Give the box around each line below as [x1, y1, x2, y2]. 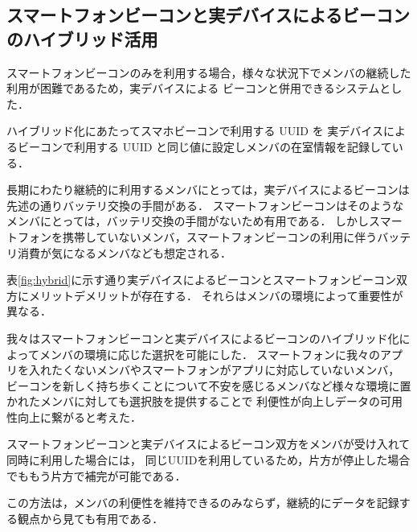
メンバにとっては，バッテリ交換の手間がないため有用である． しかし [6, 212, 370, 229]
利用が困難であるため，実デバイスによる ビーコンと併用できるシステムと [6, 80, 391, 97]
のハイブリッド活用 [6, 26, 158, 51]
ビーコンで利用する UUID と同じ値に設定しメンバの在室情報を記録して [17, 138, 392, 155]
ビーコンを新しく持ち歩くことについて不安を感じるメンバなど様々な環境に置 [6, 377, 411, 394]
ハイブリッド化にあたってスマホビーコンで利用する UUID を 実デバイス [6, 122, 383, 139]
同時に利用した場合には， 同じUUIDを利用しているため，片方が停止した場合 [6, 452, 411, 468]
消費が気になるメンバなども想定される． [17, 244, 231, 261]
